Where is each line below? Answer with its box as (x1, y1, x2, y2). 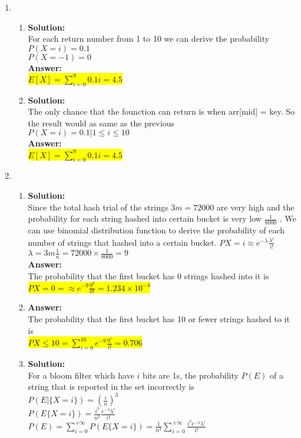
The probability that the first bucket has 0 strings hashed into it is (28, 269, 269, 282)
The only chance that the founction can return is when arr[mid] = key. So (28, 105, 295, 118)
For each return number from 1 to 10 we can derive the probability (28, 32, 270, 45)
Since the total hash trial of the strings (28, 200, 168, 213)
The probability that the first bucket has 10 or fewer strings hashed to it (28, 312, 290, 325)
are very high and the (216, 200, 295, 213)
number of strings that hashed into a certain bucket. (28, 236, 217, 248)
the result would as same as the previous (28, 116, 175, 129)
